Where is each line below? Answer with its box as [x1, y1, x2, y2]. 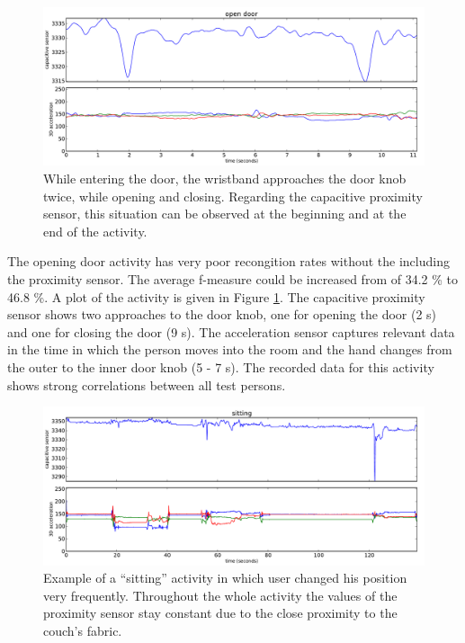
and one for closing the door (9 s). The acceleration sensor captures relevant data [7, 322, 455, 341]
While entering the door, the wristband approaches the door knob [43, 168, 407, 187]
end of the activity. [43, 221, 148, 240]
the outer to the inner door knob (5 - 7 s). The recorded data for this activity [7, 357, 434, 376]
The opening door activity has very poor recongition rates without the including [7, 252, 450, 271]
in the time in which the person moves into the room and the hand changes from [7, 340, 452, 359]
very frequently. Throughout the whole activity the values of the [43, 585, 398, 604]
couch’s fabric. [43, 621, 122, 639]
